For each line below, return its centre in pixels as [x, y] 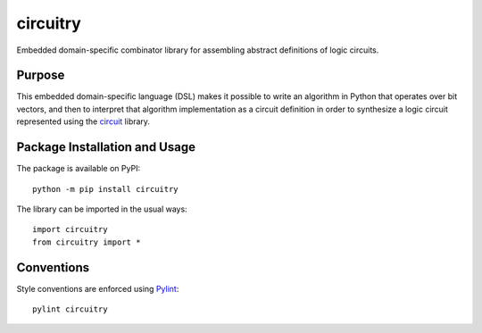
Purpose [41, 75]
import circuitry [70, 229]
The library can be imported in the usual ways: [102, 209]
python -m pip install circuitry [105, 189]
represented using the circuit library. [83, 121]
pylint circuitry [70, 309]
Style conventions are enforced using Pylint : [98, 288]
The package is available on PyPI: [79, 169]
